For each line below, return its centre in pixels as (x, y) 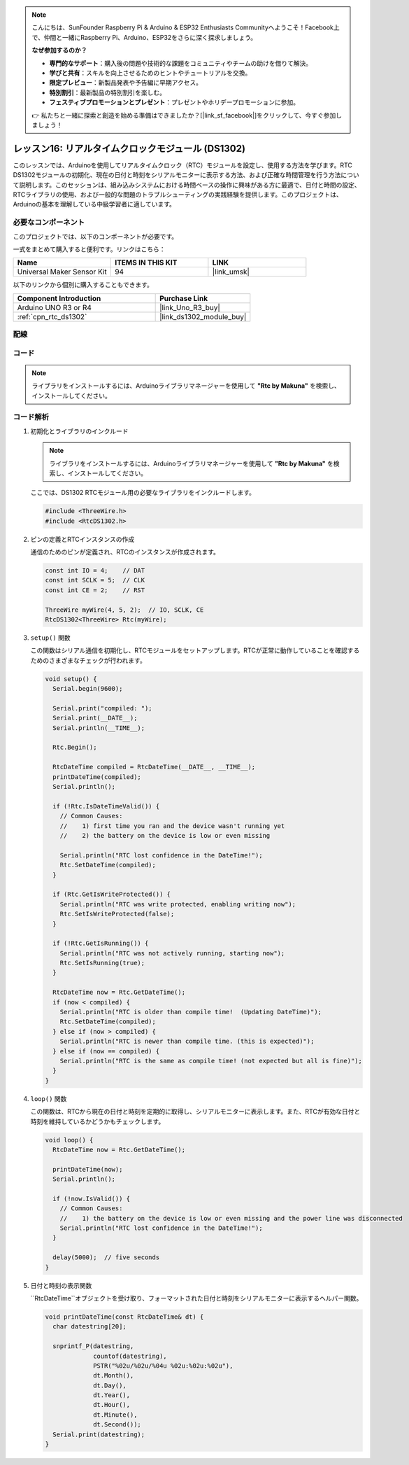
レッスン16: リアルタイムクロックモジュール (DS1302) (129, 148)
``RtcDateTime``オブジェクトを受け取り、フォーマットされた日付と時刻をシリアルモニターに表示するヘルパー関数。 (196, 1298)
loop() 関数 (49, 1098)
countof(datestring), (130, 1356)
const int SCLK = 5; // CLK (95, 580)
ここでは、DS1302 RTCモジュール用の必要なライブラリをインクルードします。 (143, 493)
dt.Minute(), (115, 1415)
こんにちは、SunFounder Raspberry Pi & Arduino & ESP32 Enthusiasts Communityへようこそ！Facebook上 (186, 27)
